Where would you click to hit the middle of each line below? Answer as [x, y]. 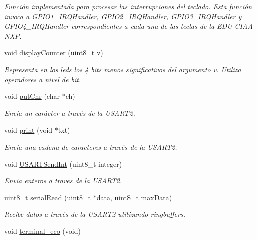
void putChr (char [32, 96]
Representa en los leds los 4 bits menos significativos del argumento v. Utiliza [123, 69]
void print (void [28, 130]
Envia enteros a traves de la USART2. [63, 181]
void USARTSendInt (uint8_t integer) [63, 163]
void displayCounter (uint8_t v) [54, 52]
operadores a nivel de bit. [43, 79]
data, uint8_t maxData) [134, 197]
